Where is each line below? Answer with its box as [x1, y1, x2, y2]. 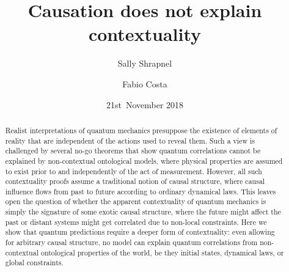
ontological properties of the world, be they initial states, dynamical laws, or [40, 247, 284, 257]
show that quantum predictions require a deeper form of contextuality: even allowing [5, 227, 275, 237]
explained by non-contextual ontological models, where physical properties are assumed [5, 155, 283, 166]
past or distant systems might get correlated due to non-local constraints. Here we [5, 216, 267, 227]
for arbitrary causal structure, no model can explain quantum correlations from [5, 237, 258, 248]
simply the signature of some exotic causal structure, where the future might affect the [5, 207, 281, 217]
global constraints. [5, 257, 64, 268]
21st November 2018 [106, 98, 184, 111]
